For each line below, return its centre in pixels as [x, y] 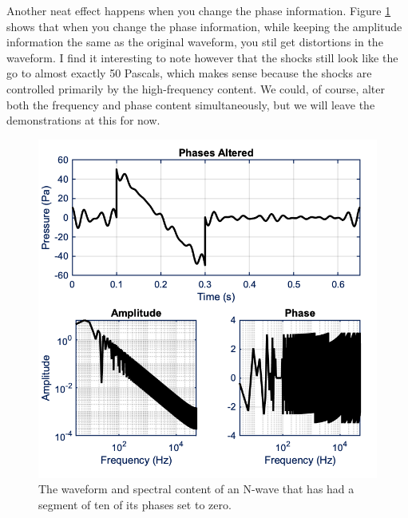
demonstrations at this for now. [83, 120]
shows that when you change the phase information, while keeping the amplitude [204, 26]
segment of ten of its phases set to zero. [135, 504]
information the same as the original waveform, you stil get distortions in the [195, 42]
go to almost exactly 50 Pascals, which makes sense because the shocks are [189, 73]
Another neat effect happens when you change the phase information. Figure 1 [199, 10]
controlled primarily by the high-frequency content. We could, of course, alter [196, 88]
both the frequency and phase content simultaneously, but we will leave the [191, 104]
